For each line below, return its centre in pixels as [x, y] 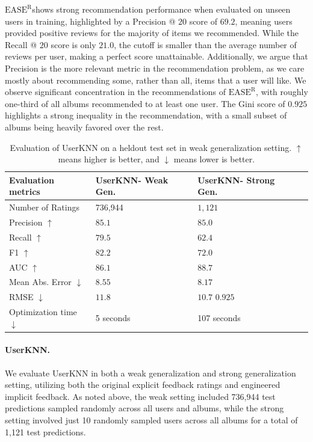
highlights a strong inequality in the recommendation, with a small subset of [146, 115]
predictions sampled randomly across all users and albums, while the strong [144, 408]
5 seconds [113, 317]
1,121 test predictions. [45, 431]
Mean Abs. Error [40, 282]
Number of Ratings [44, 207]
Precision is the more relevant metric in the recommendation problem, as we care [155, 68]
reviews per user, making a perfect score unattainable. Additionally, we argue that [156, 56]
